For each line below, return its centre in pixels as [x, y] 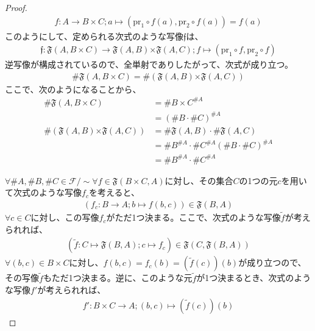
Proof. [16, 7]
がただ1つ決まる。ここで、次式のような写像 [193, 217]
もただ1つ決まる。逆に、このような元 [118, 278]
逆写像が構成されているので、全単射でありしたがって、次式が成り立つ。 [149, 64]
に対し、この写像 [65, 217]
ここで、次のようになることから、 [73, 89]
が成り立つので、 [272, 262]
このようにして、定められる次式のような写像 [94, 36]
